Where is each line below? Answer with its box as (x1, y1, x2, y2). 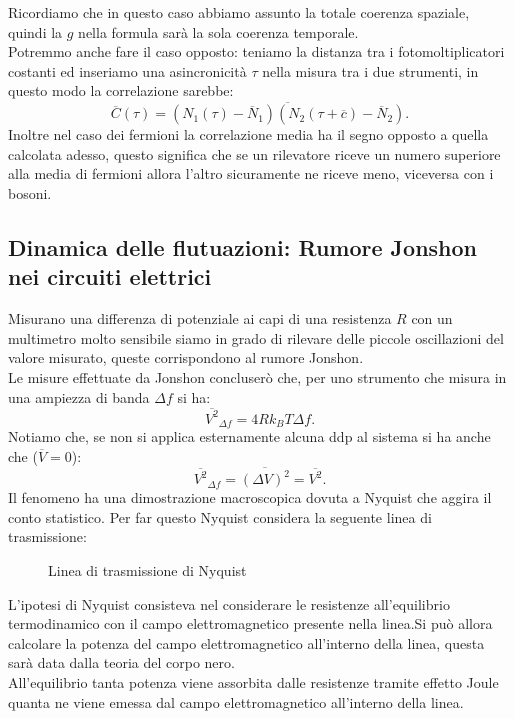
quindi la (8, 21, 63, 42)
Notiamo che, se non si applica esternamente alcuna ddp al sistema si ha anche (8, 426, 491, 447)
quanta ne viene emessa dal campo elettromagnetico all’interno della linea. (8, 691, 464, 712)
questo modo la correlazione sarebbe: (8, 80, 234, 101)
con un (411, 308, 453, 329)
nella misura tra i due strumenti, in (262, 60, 479, 81)
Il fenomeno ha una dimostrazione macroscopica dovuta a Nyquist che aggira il (8, 487, 492, 508)
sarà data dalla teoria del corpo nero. (8, 652, 235, 673)
